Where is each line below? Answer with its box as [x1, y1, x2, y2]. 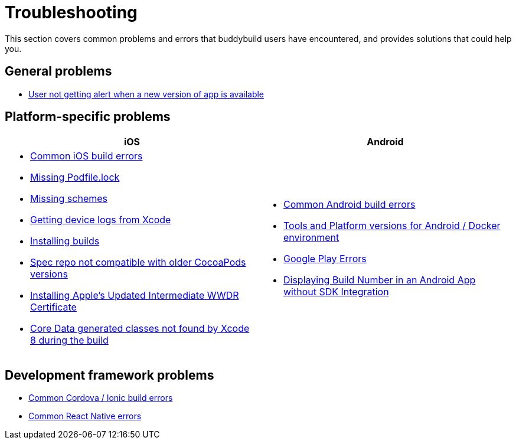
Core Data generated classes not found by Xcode [30, 322, 250, 335]
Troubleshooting [5, 2, 138, 22]
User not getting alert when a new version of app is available [28, 89, 264, 99]
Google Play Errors [283, 253, 367, 265]
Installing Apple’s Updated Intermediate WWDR [30, 289, 239, 302]
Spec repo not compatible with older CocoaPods [30, 256, 246, 269]
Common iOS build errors [30, 150, 143, 162]
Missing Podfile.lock [30, 171, 120, 184]
